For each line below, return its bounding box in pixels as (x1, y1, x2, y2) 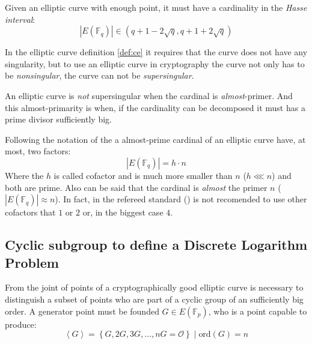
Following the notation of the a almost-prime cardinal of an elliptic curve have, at (5, 133, 306, 145)
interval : (5, 13, 35, 25)
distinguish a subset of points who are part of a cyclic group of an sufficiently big (5, 292, 304, 305)
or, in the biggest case (82, 206, 164, 219)
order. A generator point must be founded (5, 304, 159, 317)
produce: (5, 318, 37, 330)
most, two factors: (5, 145, 71, 157)
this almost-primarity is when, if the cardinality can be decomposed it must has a (5, 101, 305, 113)
